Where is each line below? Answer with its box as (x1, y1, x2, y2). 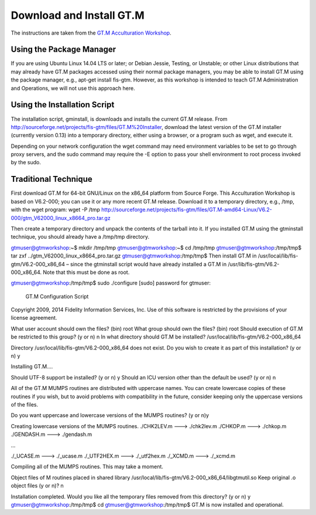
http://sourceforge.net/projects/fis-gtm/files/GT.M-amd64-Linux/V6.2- (101, 206, 272, 214)
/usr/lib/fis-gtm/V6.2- (228, 260, 280, 267)
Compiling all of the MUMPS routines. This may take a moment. (11, 463, 164, 470)
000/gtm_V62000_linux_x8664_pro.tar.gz (11, 214, 111, 221)
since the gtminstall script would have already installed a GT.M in (70, 260, 227, 267)
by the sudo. (11, 159, 41, 166)
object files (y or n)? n (11, 482, 64, 489)
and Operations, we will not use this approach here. (11, 84, 135, 92)
